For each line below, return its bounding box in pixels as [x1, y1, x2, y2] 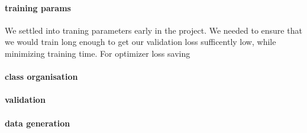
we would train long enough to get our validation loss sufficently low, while [5, 35, 276, 48]
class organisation [5, 70, 78, 83]
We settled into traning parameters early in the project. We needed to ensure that [5, 24, 302, 36]
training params [5, 1, 71, 14]
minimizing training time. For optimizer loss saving [5, 47, 190, 59]
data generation [5, 116, 70, 129]
